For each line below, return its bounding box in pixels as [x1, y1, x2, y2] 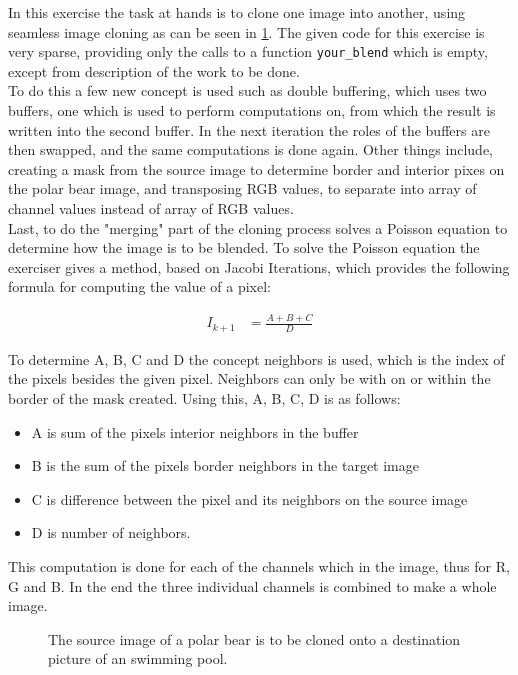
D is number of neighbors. [31, 522, 191, 543]
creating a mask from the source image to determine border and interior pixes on [8, 158, 505, 179]
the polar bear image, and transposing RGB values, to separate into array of [8, 178, 477, 199]
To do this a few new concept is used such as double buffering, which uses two [8, 80, 487, 101]
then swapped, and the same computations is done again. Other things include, [8, 139, 494, 160]
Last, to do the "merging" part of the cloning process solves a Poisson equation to [8, 217, 508, 238]
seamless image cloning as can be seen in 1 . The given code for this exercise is [8, 21, 485, 42]
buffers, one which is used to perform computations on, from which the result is [8, 100, 496, 121]
